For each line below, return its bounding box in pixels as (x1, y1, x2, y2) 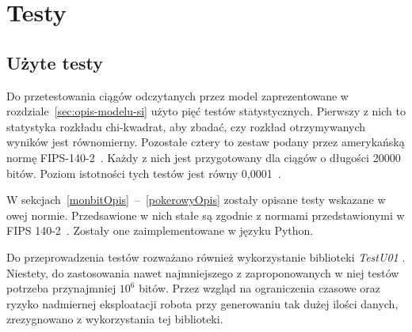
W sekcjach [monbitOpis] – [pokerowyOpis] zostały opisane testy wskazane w (6, 191, 386, 208)
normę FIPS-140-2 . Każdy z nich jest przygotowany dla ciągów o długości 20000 (6, 149, 401, 165)
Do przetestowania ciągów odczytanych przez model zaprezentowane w (6, 87, 349, 104)
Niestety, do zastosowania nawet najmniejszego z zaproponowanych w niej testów (6, 264, 399, 281)
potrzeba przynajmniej (6, 280, 116, 296)
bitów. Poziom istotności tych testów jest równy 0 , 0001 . (6, 164, 281, 181)
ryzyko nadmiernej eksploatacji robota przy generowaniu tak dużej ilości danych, (6, 295, 399, 311)
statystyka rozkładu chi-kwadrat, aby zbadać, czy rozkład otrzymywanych (6, 118, 366, 134)
